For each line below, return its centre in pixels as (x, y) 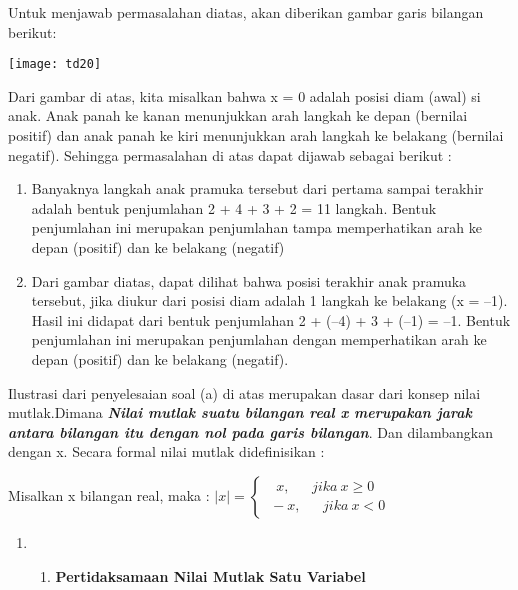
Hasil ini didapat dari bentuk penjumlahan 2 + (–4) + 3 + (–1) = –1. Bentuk (271, 319)
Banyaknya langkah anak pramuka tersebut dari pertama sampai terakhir (257, 188)
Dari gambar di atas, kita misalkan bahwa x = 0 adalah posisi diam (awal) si (244, 95)
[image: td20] (55, 64)
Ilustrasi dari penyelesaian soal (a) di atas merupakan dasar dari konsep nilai (244, 392)
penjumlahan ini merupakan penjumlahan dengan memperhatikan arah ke (259, 339)
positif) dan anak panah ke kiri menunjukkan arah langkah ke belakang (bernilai (256, 135)
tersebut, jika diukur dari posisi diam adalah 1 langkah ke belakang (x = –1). (269, 300)
